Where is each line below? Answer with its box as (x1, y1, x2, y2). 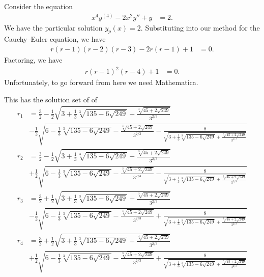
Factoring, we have (4, 54, 63, 65)
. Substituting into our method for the (140, 22, 260, 33)
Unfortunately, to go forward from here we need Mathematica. (4, 77, 198, 88)
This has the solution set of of (4, 94, 98, 104)
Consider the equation (4, 1, 73, 11)
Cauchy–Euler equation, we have (4, 34, 106, 44)
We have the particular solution (4, 22, 103, 33)
